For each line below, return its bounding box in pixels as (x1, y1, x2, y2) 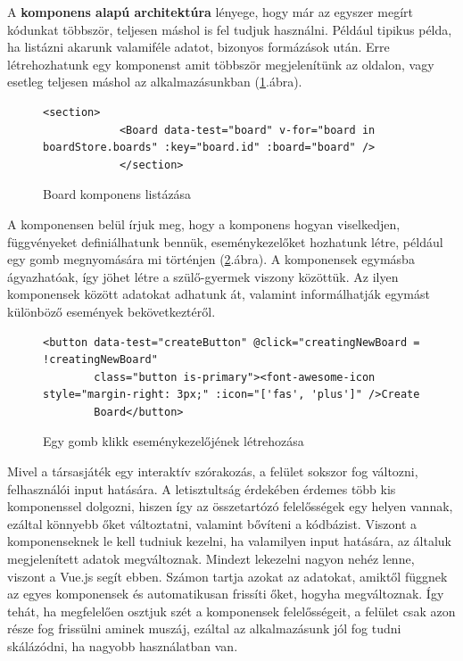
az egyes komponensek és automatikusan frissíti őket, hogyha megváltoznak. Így (7, 584, 444, 603)
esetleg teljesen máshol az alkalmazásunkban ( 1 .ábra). (7, 72, 302, 91)
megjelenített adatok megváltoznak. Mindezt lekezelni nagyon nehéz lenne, (7, 549, 415, 568)
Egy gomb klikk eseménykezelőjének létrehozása (43, 432, 304, 450)
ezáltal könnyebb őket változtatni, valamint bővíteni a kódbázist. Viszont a (7, 514, 418, 533)
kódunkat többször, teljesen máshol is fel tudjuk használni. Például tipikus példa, (7, 20, 452, 38)
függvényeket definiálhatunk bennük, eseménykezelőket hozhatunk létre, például (7, 232, 443, 251)
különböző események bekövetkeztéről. (7, 302, 216, 320)
